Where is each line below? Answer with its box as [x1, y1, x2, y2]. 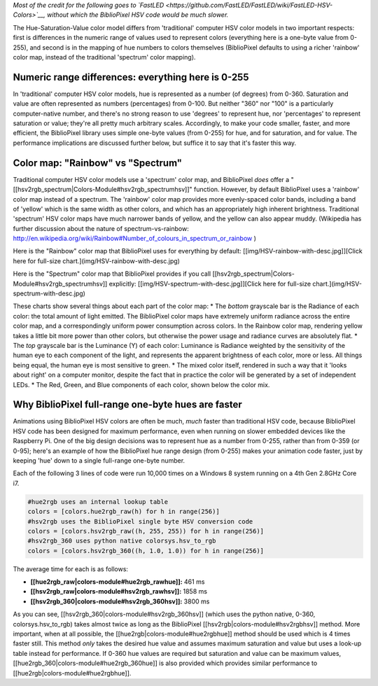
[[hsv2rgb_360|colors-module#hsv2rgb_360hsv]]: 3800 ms [30, 597, 210, 605]
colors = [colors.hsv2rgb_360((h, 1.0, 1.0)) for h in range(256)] [27, 547, 265, 554]
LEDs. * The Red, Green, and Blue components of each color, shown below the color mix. [13, 380, 270, 388]
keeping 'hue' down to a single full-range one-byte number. [13, 456, 185, 465]
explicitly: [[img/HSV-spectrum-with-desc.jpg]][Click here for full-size [108, 279, 311, 288]
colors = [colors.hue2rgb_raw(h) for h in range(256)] [27, 507, 220, 516]
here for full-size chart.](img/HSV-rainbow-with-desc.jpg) [13, 256, 180, 265]
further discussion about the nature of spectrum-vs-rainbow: [13, 224, 189, 232]
